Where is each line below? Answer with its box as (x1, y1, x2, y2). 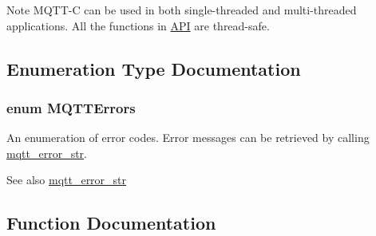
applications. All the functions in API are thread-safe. (6, 17, 270, 33)
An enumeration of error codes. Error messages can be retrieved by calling (6, 129, 370, 146)
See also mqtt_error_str (6, 171, 127, 188)
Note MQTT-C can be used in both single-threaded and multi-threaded (6, 2, 357, 18)
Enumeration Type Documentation (6, 56, 301, 81)
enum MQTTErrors (6, 97, 136, 117)
